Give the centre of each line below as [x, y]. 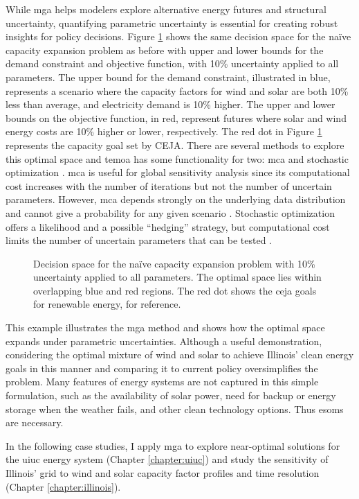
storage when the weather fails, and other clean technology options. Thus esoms [175, 409]
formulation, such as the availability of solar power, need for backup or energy [171, 395]
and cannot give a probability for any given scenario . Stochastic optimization [170, 212]
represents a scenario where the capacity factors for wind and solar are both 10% [177, 90]
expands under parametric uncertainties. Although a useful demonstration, [164, 341]
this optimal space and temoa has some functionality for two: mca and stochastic [177, 158]
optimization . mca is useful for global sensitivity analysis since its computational [178, 172]
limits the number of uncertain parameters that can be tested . [139, 240]
